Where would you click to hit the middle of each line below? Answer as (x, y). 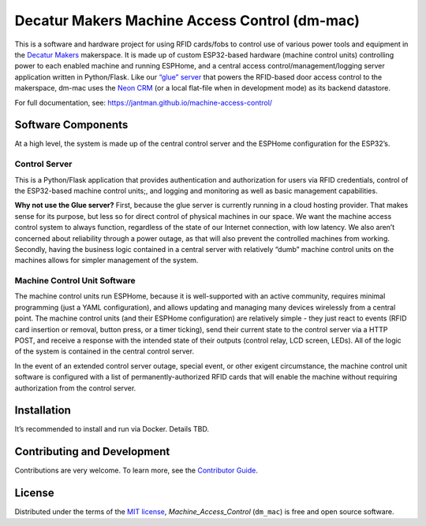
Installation (43, 411)
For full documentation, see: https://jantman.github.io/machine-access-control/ (143, 102)
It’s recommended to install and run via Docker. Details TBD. (112, 429)
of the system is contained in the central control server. (105, 351)
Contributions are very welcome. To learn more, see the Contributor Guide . (136, 470)
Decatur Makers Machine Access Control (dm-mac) (187, 20)
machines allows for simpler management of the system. (106, 261)
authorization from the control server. (75, 388)
